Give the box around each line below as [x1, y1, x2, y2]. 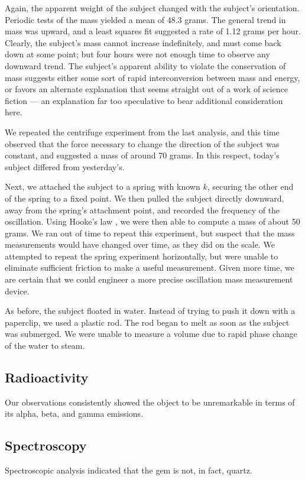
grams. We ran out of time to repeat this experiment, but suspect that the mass [5, 226, 295, 239]
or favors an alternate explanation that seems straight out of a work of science [5, 83, 288, 95]
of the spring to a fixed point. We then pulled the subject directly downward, [5, 192, 284, 204]
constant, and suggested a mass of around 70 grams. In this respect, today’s [5, 149, 280, 161]
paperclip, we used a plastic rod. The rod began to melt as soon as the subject [5, 316, 290, 328]
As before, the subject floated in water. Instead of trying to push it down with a [5, 304, 296, 317]
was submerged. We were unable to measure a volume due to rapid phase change [5, 327, 297, 340]
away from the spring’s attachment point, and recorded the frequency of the [5, 203, 280, 216]
